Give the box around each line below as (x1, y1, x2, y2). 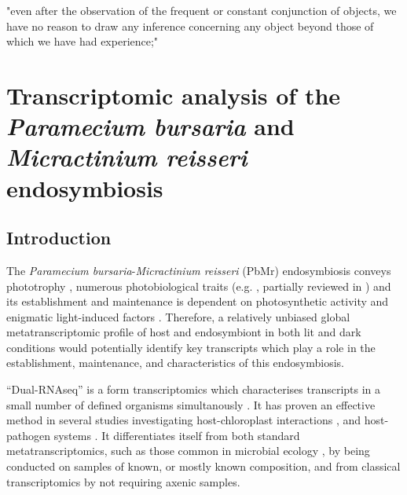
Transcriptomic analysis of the (6, 79, 341, 111)
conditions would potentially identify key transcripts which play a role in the (6, 339, 376, 355)
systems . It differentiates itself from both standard (53, 427, 300, 443)
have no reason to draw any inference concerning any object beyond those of (6, 17, 374, 34)
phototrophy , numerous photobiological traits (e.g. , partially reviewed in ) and (6, 277, 391, 294)
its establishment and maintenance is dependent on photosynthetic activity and (6, 293, 389, 310)
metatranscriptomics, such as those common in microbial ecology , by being (6, 442, 370, 459)
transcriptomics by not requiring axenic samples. (6, 473, 240, 489)
